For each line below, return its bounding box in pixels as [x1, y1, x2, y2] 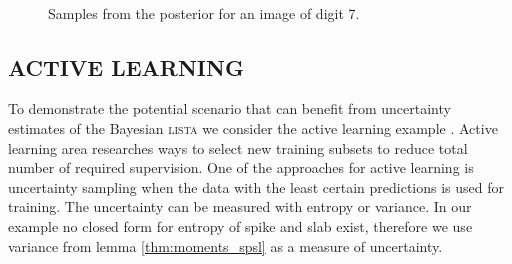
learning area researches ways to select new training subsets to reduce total [8, 137, 468, 158]
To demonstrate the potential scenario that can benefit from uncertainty [8, 98, 451, 119]
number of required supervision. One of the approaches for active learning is [8, 157, 474, 178]
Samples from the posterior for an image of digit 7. [48, 2, 360, 23]
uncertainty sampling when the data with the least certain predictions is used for [8, 176, 504, 197]
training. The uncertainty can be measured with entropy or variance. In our [8, 196, 472, 217]
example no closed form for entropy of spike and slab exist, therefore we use [8, 215, 473, 236]
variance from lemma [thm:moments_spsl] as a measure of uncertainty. [8, 235, 443, 256]
